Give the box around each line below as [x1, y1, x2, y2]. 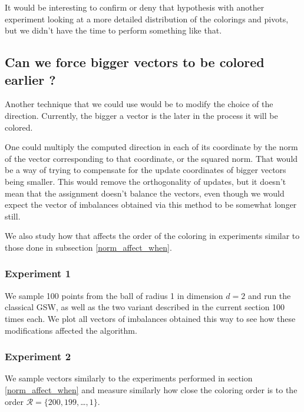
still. [5, 210, 21, 222]
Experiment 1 [5, 266, 71, 281]
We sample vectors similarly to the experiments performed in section [5, 372, 253, 384]
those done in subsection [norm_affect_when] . [5, 241, 172, 253]
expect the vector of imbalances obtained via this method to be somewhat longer [5, 198, 297, 211]
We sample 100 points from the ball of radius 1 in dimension [5, 289, 223, 301]
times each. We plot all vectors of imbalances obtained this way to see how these [5, 312, 296, 324]
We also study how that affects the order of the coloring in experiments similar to [5, 230, 300, 242]
